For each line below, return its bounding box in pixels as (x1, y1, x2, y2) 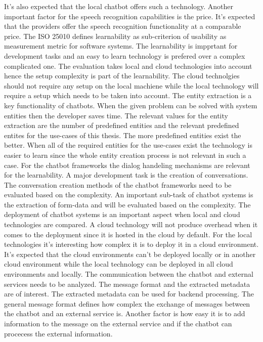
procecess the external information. (4, 328, 113, 338)
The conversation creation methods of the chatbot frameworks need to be (4, 179, 232, 190)
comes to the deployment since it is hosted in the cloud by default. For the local (4, 229, 252, 239)
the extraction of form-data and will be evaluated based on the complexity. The (4, 199, 251, 209)
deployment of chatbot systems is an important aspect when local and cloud (4, 209, 240, 220)
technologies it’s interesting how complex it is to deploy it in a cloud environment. (4, 239, 259, 249)
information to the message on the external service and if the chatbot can (4, 318, 232, 328)
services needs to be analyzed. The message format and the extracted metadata (4, 278, 250, 289)
